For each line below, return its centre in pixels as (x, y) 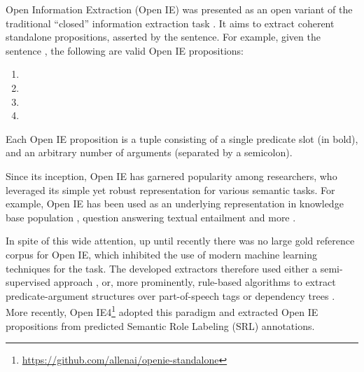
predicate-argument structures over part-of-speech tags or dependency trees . (170, 295)
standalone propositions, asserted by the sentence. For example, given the (163, 37)
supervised (28, 282)
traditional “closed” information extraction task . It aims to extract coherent (170, 23)
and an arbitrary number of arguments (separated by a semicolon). (149, 152)
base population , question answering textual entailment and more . (151, 217)
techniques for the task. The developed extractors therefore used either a (162, 268)
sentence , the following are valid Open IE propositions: (125, 50)
